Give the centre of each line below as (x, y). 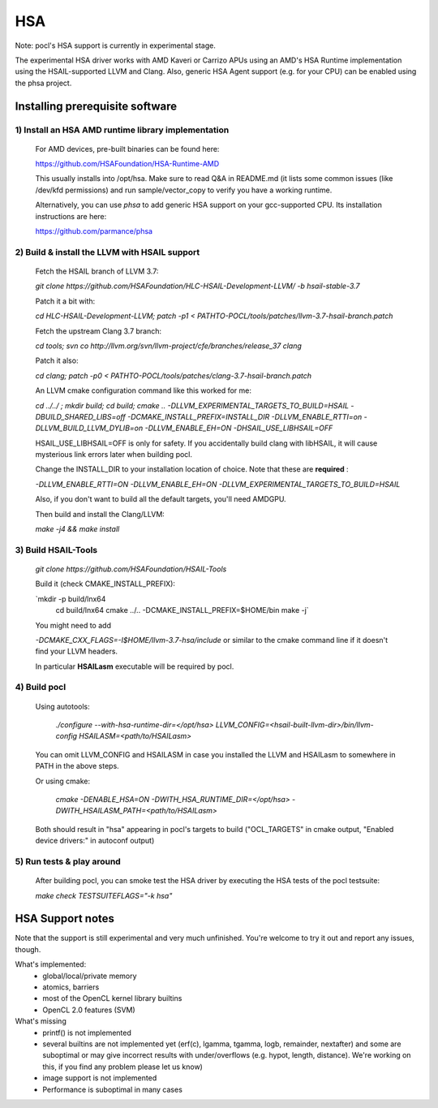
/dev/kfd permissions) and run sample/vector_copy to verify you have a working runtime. (184, 190)
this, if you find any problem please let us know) (122, 1067)
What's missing (41, 1021)
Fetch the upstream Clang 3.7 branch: (99, 331)
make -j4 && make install (77, 529)
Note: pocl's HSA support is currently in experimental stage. (116, 45)
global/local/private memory (90, 976)
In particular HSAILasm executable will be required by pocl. (135, 666)
